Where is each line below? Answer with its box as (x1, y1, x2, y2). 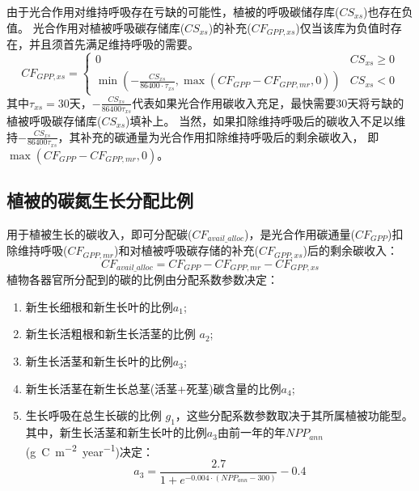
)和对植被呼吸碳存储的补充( (113, 242, 259, 259)
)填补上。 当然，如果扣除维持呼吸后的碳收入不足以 (125, 112, 395, 129)
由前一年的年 (217, 424, 286, 441)
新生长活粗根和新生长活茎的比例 (25, 325, 196, 342)
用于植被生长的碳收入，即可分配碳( (6, 225, 193, 242)
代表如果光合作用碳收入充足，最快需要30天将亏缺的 (132, 94, 404, 111)
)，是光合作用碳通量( (244, 225, 355, 242)
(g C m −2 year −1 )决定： (25, 440, 154, 459)
